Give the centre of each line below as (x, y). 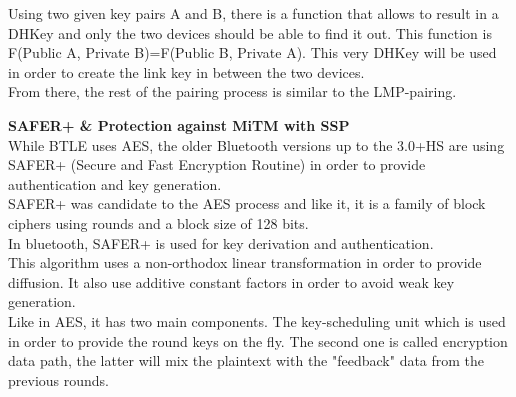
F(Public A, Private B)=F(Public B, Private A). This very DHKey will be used (252, 52)
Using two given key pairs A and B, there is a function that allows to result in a (253, 13)
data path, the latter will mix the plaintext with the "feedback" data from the (246, 360)
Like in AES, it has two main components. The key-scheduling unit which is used (257, 320)
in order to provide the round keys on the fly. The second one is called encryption (258, 340)
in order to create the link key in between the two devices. (186, 71)
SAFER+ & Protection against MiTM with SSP (179, 124)
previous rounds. (58, 379)
